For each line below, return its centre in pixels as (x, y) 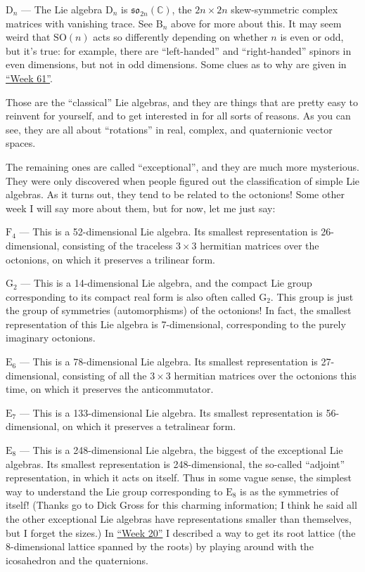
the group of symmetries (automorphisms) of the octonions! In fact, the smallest (179, 310)
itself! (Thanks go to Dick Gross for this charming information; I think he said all (181, 505)
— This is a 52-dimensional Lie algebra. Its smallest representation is (168, 232)
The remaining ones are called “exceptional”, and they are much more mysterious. (182, 166)
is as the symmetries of (289, 491)
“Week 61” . (29, 78)
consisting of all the (104, 375)
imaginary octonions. (51, 338)
